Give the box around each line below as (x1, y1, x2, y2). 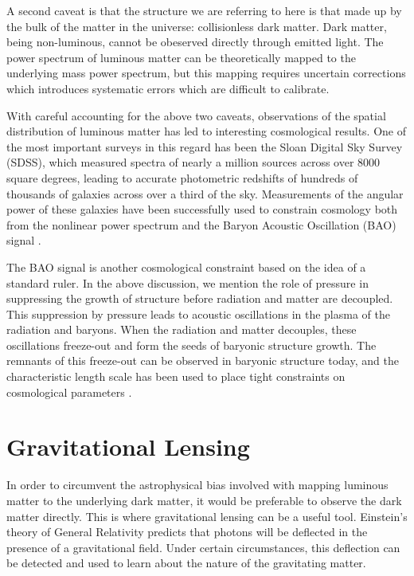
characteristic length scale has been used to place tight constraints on (6, 368, 346, 385)
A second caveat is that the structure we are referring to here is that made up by (6, 2, 402, 18)
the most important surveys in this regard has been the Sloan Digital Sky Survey (6, 138, 403, 155)
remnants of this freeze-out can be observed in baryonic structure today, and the (6, 352, 399, 369)
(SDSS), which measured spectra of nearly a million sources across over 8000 (6, 154, 381, 170)
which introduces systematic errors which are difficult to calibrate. (6, 80, 330, 96)
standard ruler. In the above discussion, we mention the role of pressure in (6, 274, 369, 291)
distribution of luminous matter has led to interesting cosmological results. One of (6, 123, 406, 139)
